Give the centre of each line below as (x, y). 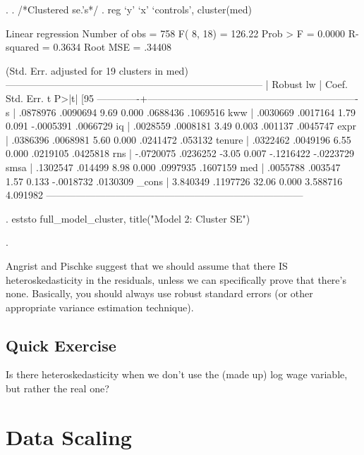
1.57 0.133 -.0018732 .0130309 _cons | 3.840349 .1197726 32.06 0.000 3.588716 (174, 181)
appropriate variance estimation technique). (100, 307)
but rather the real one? (57, 388)
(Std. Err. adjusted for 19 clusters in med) (97, 70)
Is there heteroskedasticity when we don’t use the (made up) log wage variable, (177, 374)
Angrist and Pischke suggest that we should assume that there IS (147, 265)
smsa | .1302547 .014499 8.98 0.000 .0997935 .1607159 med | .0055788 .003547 (173, 167)
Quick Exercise (61, 345)
